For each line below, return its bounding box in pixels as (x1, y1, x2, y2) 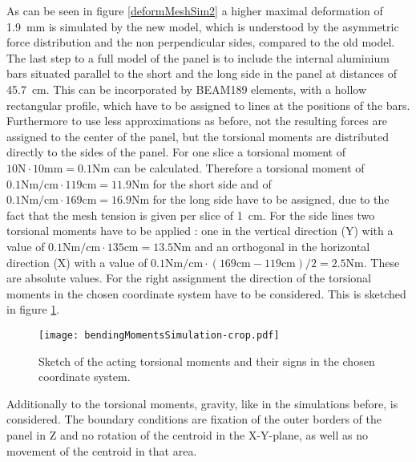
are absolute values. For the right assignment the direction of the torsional (6, 269, 371, 286)
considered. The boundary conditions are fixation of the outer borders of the (6, 411, 382, 428)
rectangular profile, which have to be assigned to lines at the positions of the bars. (6, 96, 410, 113)
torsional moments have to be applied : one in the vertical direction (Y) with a (6, 222, 394, 239)
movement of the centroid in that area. (6, 442, 197, 459)
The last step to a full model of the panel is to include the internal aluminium (6, 49, 390, 66)
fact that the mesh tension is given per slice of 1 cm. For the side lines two (6, 206, 375, 223)
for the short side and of (152, 175, 272, 192)
